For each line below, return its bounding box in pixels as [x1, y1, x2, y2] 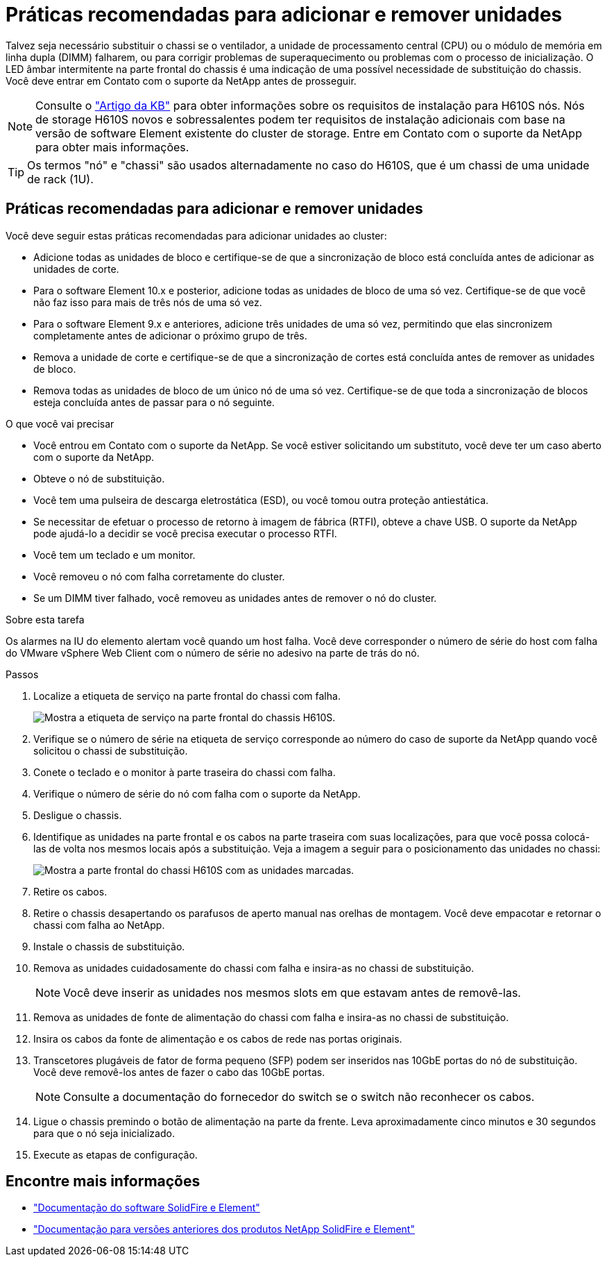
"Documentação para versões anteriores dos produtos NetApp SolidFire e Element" [33, 1223, 415, 1236]
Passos [6, 668, 39, 680]
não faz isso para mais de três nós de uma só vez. [33, 296, 262, 308]
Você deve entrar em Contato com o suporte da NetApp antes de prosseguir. [6, 74, 357, 87]
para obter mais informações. [35, 140, 189, 154]
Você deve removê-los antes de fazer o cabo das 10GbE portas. [33, 1066, 325, 1078]
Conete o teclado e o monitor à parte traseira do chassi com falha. [33, 766, 336, 778]
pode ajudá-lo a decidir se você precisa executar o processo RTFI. [33, 527, 337, 539]
